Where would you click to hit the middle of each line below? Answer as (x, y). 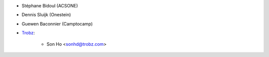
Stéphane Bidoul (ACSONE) (50, 6)
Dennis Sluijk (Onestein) (46, 15)
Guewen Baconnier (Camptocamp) (57, 24)
